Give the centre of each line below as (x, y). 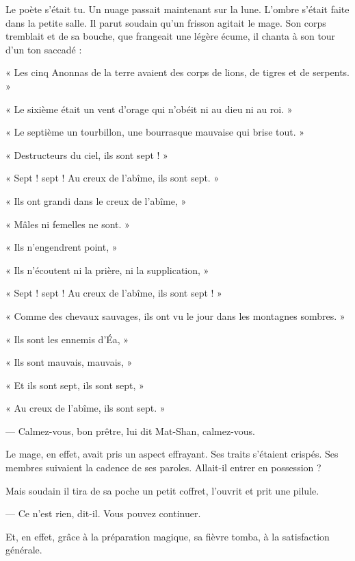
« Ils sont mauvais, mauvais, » (69, 362)
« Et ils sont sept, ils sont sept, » (75, 385)
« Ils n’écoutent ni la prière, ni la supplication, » (107, 270)
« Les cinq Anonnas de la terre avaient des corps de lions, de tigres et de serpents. (177, 72)
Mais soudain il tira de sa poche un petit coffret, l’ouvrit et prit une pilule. (162, 490)
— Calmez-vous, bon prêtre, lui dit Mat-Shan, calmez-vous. (131, 431)
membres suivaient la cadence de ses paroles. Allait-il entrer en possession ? (163, 467)
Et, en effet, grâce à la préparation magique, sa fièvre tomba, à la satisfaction (168, 536)
